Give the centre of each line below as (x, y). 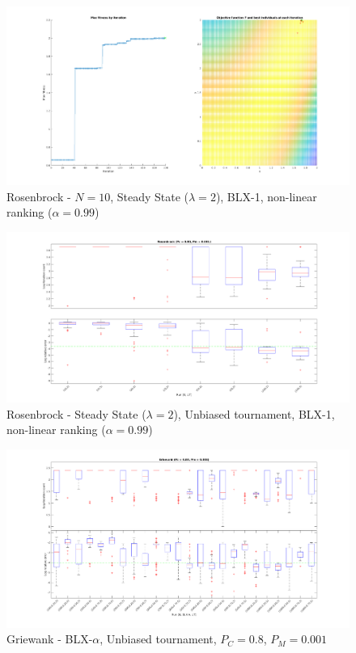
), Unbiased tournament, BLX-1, (254, 413)
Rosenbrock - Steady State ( (76, 413)
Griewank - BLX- (50, 639)
